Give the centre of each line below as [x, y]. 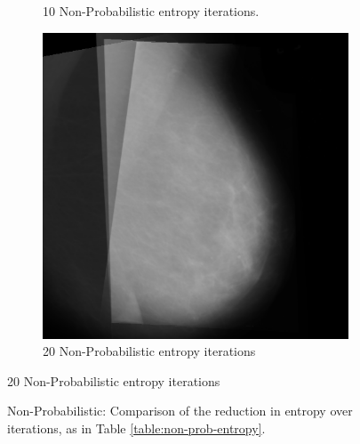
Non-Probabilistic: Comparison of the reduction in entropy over [180, 411]
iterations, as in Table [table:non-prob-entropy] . [136, 428]
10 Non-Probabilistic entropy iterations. [151, 11]
